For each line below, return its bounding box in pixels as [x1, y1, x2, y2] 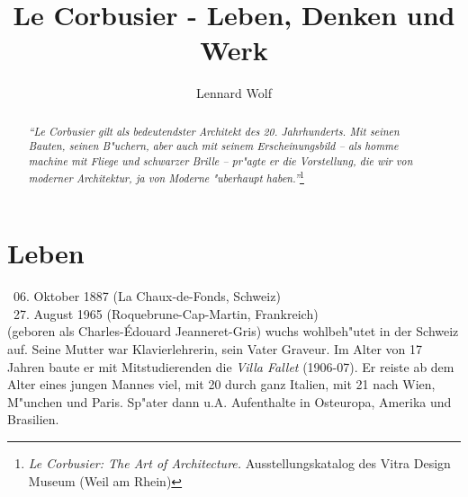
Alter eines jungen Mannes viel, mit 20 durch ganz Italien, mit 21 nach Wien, [7, 375, 436, 394]
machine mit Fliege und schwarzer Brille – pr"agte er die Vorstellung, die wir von [28, 154, 413, 169]
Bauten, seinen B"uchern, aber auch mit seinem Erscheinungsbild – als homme [28, 138, 399, 154]
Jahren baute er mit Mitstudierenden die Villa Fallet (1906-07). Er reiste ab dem [7, 357, 454, 376]
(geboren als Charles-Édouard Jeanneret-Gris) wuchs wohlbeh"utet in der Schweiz [7, 322, 459, 341]
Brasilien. [7, 410, 59, 429]
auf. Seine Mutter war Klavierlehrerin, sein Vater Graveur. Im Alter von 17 [7, 340, 422, 359]
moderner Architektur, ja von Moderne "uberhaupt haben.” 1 [28, 167, 304, 185]
